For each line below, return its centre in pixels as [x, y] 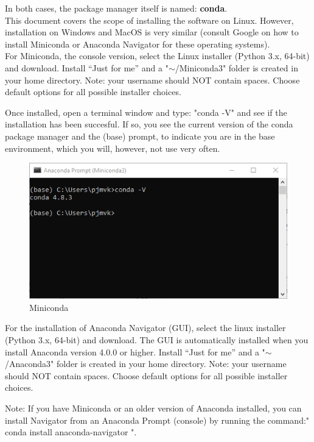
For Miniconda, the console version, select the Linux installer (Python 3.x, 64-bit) [157, 56]
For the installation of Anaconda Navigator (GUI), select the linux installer [145, 328]
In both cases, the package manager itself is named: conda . [116, 8]
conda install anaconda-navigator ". [71, 432]
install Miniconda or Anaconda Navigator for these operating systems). [138, 44]
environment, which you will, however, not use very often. [113, 148]
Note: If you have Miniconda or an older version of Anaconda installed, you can [153, 408]
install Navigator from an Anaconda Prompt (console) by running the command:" [157, 420]
